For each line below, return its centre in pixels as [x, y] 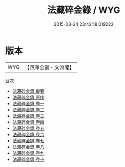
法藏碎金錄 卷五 [28, 128]
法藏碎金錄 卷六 [28, 134]
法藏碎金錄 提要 [28, 91]
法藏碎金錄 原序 [28, 97]
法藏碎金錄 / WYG [84, 10]
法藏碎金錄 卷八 [28, 147]
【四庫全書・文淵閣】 [50, 67]
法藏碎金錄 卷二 [28, 110]
